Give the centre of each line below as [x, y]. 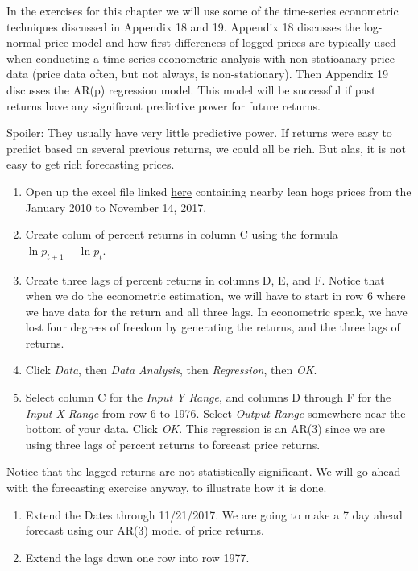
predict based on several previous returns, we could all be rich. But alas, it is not [206, 148]
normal [24, 42]
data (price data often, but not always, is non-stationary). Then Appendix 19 [198, 74]
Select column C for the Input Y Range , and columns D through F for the [208, 397]
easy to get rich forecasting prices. [91, 164]
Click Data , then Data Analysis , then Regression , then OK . [171, 370]
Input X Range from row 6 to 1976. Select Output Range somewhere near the [215, 413]
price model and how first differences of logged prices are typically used [220, 42]
